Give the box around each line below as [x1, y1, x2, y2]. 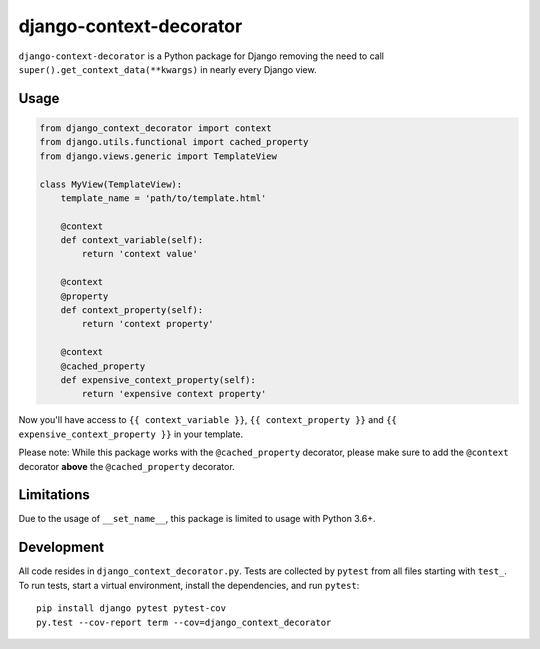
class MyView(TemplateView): [39, 178, 183, 190]
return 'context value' [81, 248, 199, 260]
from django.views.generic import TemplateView [39, 150, 277, 162]
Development [18, 539, 105, 556]
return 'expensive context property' [81, 388, 267, 400]
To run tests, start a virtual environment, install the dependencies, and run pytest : [18, 579, 360, 591]
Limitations [18, 486, 90, 504]
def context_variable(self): [60, 235, 204, 246]
